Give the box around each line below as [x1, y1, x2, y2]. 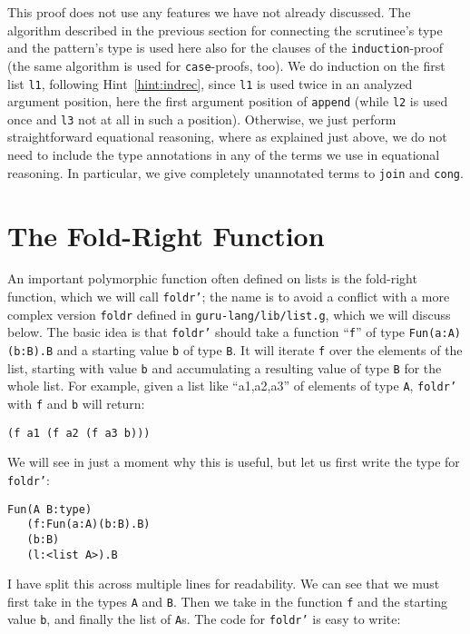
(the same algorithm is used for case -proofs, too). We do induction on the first [7, 55, 446, 74]
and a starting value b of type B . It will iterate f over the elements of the [56, 341, 463, 359]
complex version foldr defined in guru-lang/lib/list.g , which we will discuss [7, 304, 451, 323]
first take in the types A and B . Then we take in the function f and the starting [7, 591, 448, 610]
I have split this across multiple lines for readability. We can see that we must [7, 574, 440, 593]
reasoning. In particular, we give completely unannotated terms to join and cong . [7, 163, 464, 182]
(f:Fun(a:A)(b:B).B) [26, 518, 151, 531]
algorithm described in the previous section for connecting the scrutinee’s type [7, 20, 443, 39]
